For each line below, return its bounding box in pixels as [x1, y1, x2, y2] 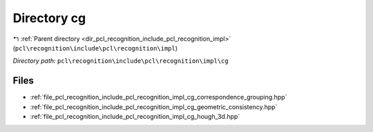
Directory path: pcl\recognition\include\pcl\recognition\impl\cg [12, 57, 229, 65]
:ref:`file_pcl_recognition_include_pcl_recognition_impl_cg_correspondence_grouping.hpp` [30, 93, 287, 102]
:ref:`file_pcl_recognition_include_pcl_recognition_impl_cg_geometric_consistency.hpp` [30, 102, 278, 111]
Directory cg [12, 10, 86, 26]
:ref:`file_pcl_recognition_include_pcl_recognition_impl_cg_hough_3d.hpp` [30, 113, 240, 121]
